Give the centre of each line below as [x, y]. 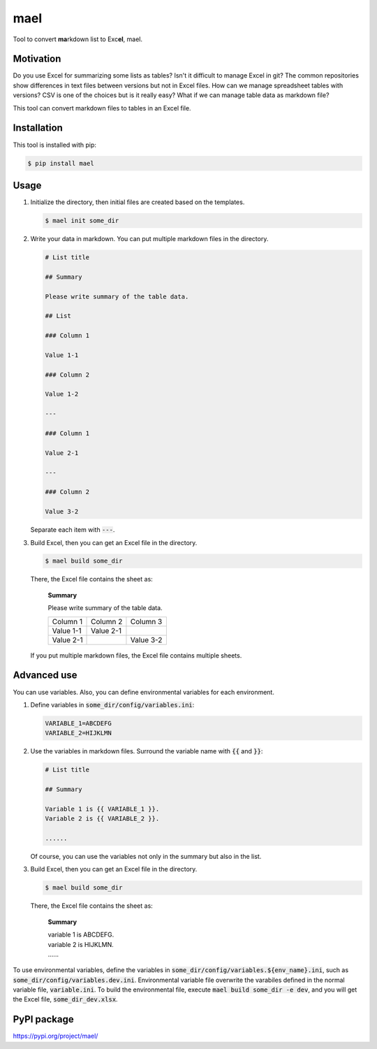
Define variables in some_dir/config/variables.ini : [112, 704]
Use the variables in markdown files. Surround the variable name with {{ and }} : [147, 751]
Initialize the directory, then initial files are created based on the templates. [138, 202]
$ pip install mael [61, 163]
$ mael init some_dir [82, 220]
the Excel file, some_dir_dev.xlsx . [65, 999]
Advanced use [45, 675]
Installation [38, 128]
